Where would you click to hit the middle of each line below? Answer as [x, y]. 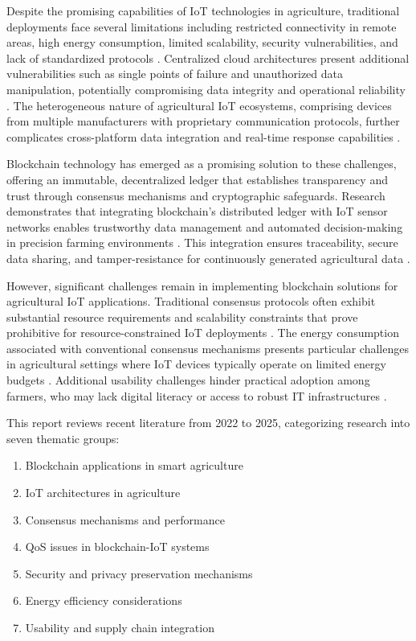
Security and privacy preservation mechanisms [139, 573]
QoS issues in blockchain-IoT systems [117, 546]
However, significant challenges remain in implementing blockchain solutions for [202, 285]
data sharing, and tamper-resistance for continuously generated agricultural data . [208, 258]
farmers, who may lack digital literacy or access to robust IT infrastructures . [197, 395]
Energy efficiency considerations [104, 600]
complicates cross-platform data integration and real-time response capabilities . [204, 136]
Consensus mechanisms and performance [125, 519]
